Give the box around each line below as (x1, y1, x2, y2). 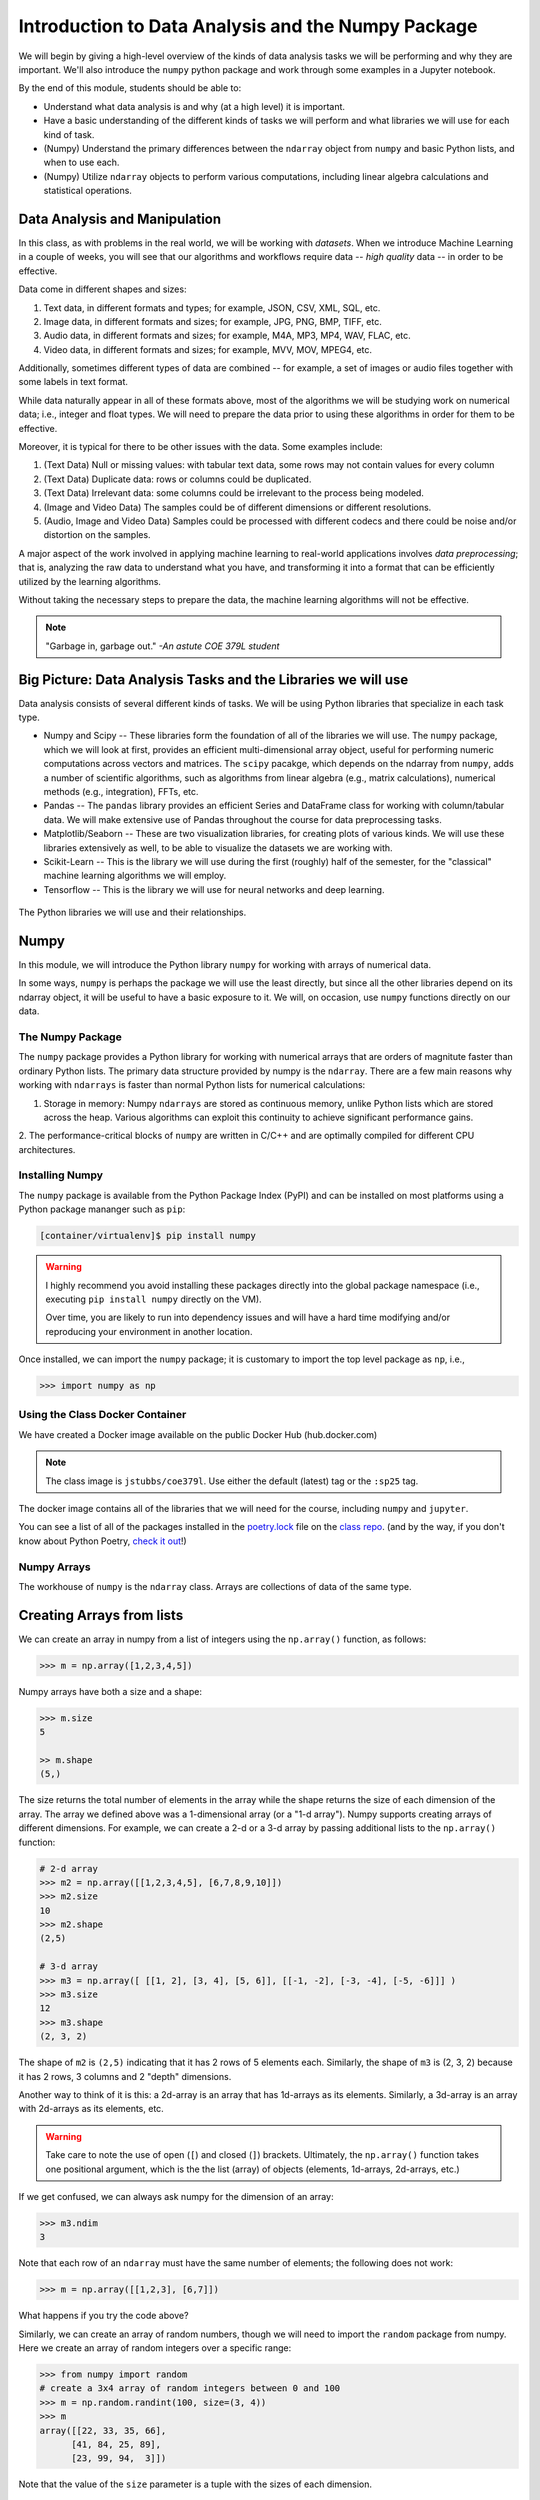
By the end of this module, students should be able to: (18, 82, 242, 94)
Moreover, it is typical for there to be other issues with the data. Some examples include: (18, 441, 384, 453)
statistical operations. (43, 185, 132, 197)
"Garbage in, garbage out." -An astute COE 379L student (45, 640, 280, 652)
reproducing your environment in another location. (45, 1325, 253, 1337)
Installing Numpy (18, 1168, 104, 1182)
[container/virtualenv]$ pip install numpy (39, 1230, 257, 1242)
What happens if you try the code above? (18, 2310, 189, 2322)
